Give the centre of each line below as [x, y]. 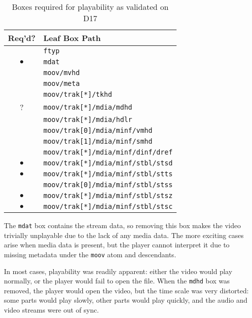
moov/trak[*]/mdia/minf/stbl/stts [108, 174]
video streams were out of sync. [52, 309]
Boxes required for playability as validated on [90, 7]
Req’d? [22, 38]
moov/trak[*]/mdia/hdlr [88, 119]
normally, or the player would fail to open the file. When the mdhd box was [117, 281]
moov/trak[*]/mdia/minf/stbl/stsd [108, 163]
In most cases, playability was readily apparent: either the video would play [118, 271]
